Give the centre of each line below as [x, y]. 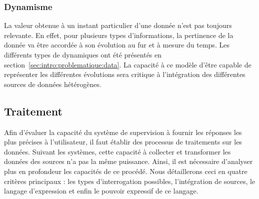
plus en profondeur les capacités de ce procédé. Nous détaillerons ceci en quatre [126, 171]
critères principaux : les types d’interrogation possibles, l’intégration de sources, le [130, 181]
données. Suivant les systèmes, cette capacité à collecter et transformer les [117, 151]
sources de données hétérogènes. [53, 84]
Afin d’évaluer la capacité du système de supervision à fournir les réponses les [123, 132]
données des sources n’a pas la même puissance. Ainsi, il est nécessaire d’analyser [128, 161]
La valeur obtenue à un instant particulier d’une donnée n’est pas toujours [118, 25]
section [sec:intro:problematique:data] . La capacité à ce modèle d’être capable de [128, 64]
